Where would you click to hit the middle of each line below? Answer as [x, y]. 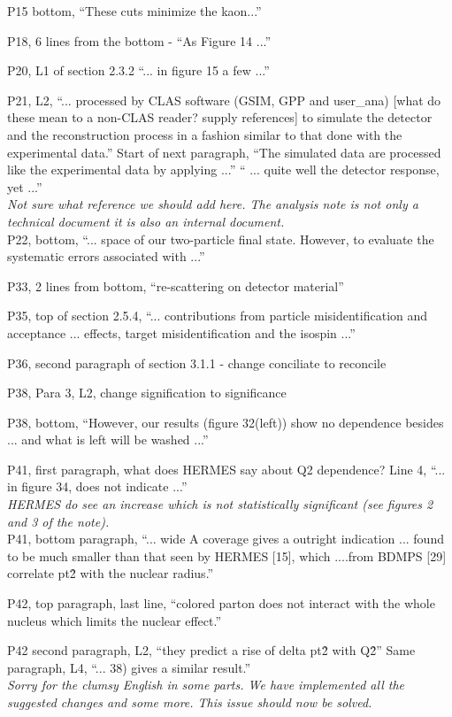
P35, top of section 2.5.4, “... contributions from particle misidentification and [218, 316]
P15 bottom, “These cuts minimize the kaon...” [134, 11]
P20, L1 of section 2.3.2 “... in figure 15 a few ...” [138, 70]
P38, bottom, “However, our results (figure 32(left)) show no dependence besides [226, 422]
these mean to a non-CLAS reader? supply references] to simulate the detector [220, 117]
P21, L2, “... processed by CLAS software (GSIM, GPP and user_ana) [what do [224, 100]
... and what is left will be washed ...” [108, 439]
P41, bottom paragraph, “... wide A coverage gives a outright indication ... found [226, 539]
